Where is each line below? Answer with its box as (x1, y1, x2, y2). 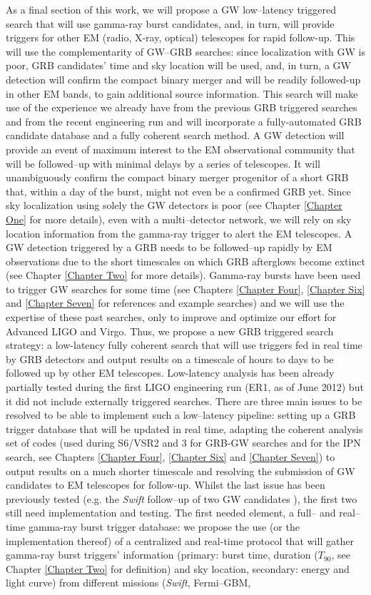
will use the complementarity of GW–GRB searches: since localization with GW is (6, 44, 365, 59)
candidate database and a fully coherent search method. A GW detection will (6, 128, 345, 143)
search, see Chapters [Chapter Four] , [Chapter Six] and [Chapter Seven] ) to (6, 449, 335, 464)
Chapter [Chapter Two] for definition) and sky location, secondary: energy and (6, 561, 350, 576)
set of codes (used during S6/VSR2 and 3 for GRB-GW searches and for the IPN (6, 435, 361, 450)
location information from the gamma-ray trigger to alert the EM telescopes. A (6, 225, 352, 240)
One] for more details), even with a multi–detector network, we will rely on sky (6, 211, 352, 226)
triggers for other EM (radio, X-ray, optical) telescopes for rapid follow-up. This (6, 30, 355, 45)
